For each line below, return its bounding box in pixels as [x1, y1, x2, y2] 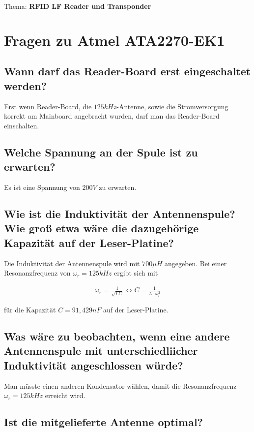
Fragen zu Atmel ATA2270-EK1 [4, 30, 225, 50]
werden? [4, 78, 47, 93]
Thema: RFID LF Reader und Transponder [4, 1, 151, 11]
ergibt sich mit [114, 268, 158, 278]
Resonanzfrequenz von [4, 268, 71, 278]
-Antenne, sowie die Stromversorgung [116, 101, 228, 111]
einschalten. [4, 120, 39, 130]
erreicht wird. [45, 390, 85, 401]
